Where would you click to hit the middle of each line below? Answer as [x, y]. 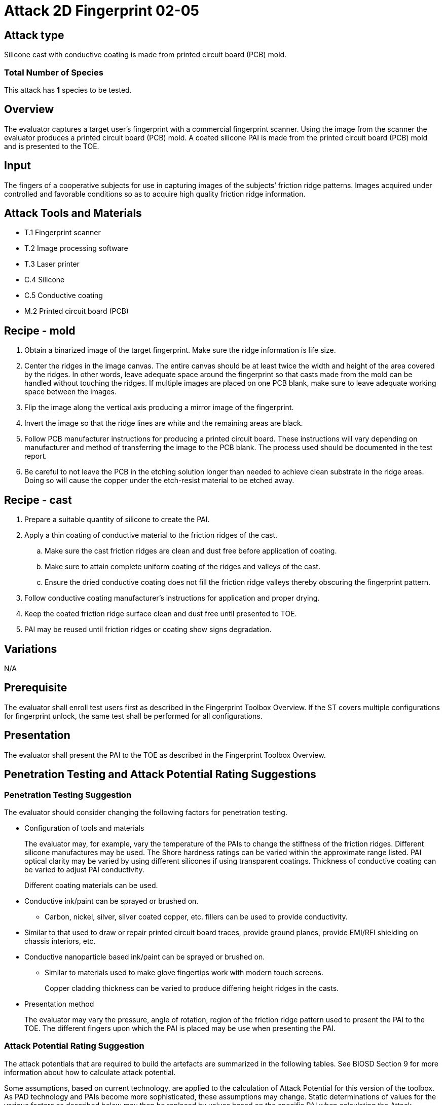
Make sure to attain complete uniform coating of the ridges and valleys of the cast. [182, 567]
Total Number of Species [54, 72]
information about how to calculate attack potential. [90, 1072]
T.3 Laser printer [52, 264]
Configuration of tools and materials [84, 828]
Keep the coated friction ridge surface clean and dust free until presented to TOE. [161, 614]
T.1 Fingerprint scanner [63, 233]
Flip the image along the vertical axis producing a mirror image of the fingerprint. [159, 408]
